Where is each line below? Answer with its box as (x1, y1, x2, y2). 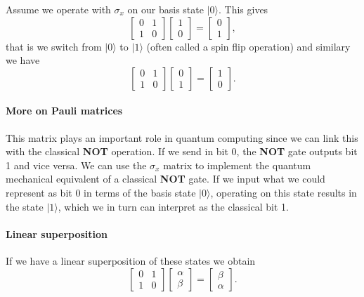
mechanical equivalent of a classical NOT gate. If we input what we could (6, 171, 325, 186)
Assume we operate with (6, 2, 111, 16)
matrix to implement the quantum (163, 157, 311, 172)
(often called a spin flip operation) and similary (146, 39, 351, 53)
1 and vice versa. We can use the (6, 157, 147, 172)
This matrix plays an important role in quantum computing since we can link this (6, 130, 358, 145)
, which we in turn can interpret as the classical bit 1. (58, 199, 289, 213)
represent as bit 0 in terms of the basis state (6, 185, 196, 199)
